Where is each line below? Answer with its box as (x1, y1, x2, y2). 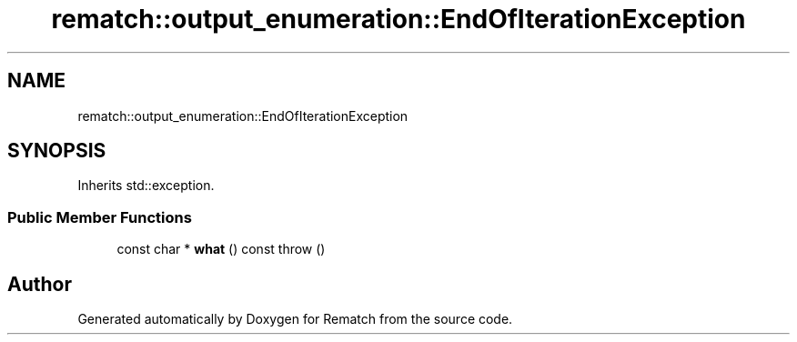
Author (7, 272, 72, 296)
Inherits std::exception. (77, 177, 215, 194)
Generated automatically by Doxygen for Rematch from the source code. (77, 311, 513, 327)
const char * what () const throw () (116, 241, 326, 257)
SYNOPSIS (7, 139, 106, 163)
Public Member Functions (7, 207, 192, 226)
